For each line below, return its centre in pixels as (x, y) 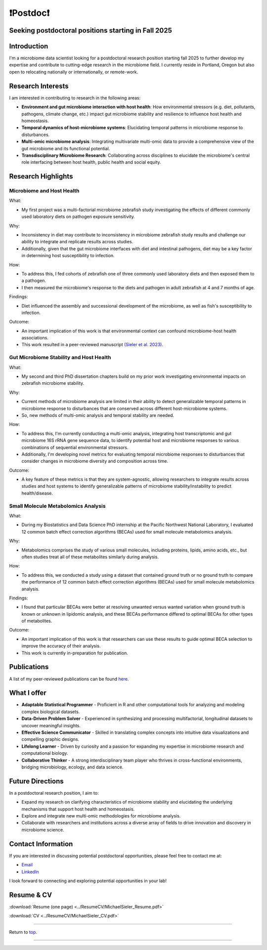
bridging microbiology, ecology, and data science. (72, 767)
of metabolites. (37, 621)
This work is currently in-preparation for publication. (75, 653)
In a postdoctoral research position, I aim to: (54, 793)
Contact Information (41, 844)
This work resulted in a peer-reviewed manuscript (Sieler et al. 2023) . (92, 345)
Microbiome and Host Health (44, 191)
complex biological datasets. (51, 712)
